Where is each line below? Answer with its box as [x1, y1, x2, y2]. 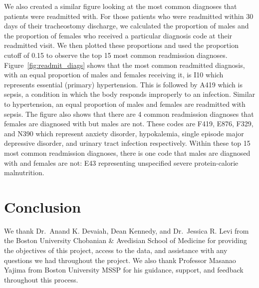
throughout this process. [4, 274, 78, 285]
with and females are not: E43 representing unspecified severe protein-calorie [4, 157, 239, 168]
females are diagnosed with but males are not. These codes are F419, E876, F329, [4, 118, 254, 129]
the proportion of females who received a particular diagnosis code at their [4, 30, 233, 40]
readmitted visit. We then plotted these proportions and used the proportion [4, 40, 239, 50]
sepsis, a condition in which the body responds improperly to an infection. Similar [4, 89, 256, 99]
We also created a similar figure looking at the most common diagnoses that [4, 1, 237, 11]
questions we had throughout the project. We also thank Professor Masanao [4, 255, 236, 265]
